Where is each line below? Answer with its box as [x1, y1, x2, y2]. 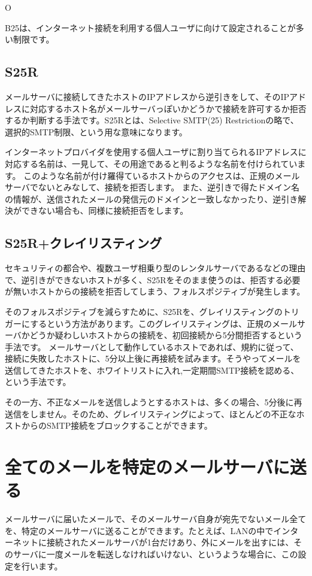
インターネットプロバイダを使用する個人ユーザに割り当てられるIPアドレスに [5, 145, 307, 158]
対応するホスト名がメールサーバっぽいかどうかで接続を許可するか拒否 [29, 102, 307, 114]
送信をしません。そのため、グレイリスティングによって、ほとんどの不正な [5, 407, 296, 420]
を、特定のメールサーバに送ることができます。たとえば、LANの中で [5, 524, 274, 536]
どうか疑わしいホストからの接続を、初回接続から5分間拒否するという [29, 329, 302, 341]
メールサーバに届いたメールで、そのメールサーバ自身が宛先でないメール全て [5, 513, 307, 525]
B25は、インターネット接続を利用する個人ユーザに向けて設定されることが [5, 21, 296, 34]
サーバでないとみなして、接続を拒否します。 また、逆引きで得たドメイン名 [5, 181, 299, 193]
